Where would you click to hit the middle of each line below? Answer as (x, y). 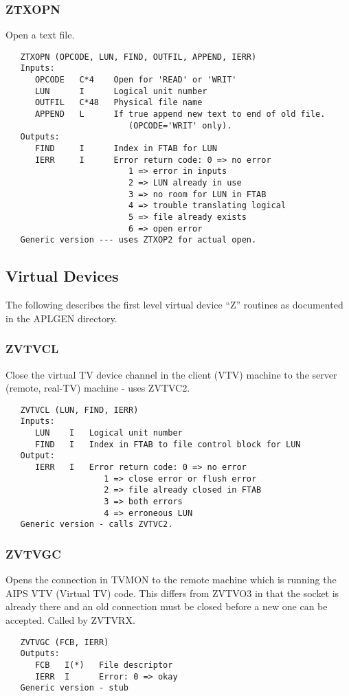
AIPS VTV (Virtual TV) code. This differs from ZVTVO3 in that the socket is (172, 593)
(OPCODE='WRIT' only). (180, 125)
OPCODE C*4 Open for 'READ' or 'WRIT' (136, 80)
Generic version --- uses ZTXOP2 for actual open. (138, 240)
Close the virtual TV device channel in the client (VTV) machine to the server (171, 374)
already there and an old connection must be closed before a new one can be (167, 606)
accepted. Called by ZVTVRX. (70, 619)
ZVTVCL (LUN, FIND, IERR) (79, 410)
